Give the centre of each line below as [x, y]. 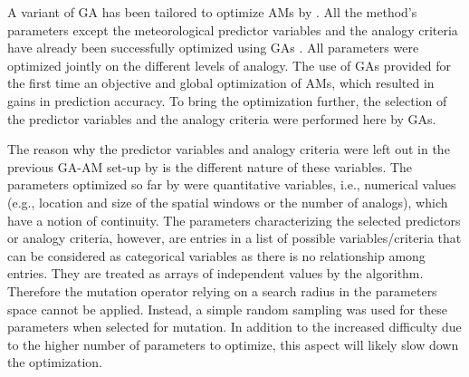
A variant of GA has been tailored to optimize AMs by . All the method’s [212, 12]
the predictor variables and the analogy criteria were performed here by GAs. [222, 118]
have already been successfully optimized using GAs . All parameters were [213, 48]
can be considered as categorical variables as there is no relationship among [216, 255]
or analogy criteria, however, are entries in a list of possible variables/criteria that [234, 238]
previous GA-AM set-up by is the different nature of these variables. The [210, 166]
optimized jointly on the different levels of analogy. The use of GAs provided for [230, 65]
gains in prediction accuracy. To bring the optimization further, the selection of [227, 100]
